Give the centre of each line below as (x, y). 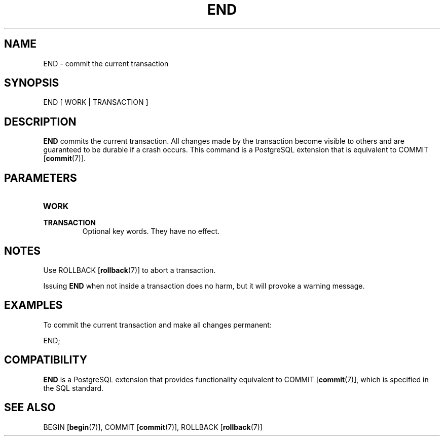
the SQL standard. (73, 388)
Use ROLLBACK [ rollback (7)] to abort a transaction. (129, 270)
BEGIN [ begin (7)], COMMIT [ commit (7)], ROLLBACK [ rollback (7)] (153, 427)
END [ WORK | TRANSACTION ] (96, 102)
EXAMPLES (33, 305)
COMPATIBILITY (46, 360)
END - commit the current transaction (106, 63)
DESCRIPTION (40, 122)
